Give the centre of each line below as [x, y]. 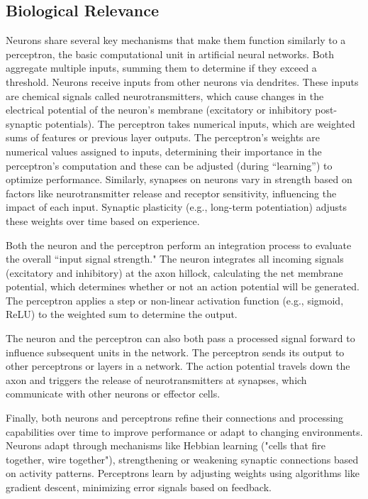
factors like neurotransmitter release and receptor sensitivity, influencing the [171, 193]
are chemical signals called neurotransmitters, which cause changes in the [165, 95]
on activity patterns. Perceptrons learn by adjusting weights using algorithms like [183, 473]
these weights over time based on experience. [103, 220]
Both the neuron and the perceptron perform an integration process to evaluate [179, 245]
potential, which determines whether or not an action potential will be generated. [183, 286]
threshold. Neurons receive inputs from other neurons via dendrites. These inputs [182, 81]
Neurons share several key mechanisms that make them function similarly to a [176, 40]
